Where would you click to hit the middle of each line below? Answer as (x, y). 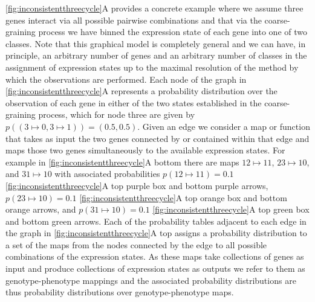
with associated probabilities (107, 174)
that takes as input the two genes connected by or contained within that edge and (157, 138)
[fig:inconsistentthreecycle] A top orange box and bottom (183, 197)
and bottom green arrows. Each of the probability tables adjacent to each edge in (156, 221)
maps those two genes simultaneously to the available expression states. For (145, 150)
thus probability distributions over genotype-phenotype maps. (120, 292)
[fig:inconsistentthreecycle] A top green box (231, 209)
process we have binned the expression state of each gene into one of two (173, 32)
